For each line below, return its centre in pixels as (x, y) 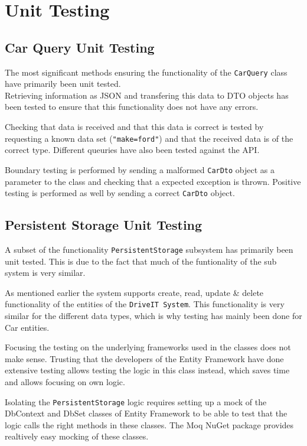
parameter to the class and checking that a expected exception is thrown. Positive (153, 181)
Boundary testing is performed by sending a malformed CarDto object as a (140, 169)
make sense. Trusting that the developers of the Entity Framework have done (144, 358)
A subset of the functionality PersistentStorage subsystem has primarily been (149, 249)
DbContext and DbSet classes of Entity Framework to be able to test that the (146, 413)
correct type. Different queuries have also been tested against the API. (132, 150)
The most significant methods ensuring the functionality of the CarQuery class (146, 72)
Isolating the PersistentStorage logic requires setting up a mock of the (136, 401)
